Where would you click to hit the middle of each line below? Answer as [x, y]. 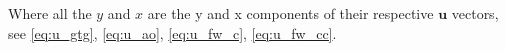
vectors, [475, 13]
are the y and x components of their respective [290, 13]
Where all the [50, 13]
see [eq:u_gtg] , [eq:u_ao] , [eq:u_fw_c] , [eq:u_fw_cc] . [172, 32]
